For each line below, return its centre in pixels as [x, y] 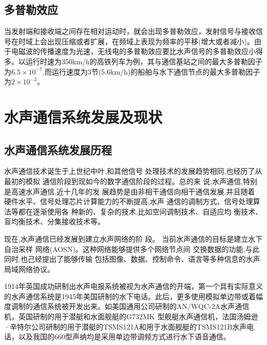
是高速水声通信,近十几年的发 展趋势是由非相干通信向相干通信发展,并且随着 [130, 191]
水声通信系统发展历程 [58, 149]
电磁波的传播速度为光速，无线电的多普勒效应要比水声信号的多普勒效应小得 [137, 51]
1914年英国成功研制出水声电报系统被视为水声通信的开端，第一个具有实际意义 [133, 286]
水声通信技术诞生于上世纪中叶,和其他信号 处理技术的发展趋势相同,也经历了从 [133, 171]
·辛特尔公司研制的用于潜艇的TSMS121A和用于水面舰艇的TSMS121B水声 [126, 326]
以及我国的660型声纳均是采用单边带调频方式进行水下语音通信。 [124, 337]
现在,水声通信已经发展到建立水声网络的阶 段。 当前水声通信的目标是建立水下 [133, 238]
